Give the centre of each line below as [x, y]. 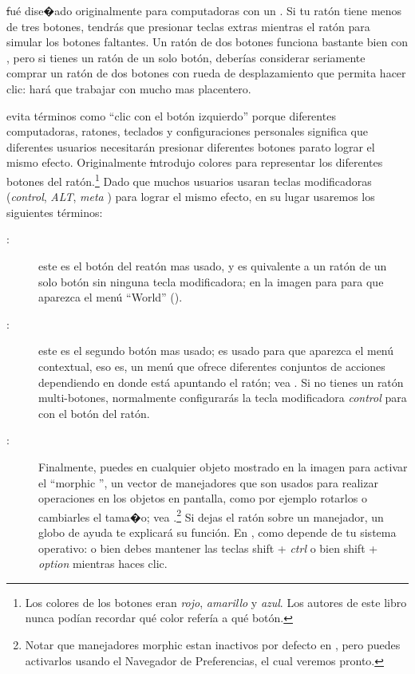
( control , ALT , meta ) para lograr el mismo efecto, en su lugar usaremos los [191, 197]
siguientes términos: [55, 212]
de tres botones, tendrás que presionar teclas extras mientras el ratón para [188, 26]
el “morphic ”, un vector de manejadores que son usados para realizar [208, 482]
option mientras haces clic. [103, 564]
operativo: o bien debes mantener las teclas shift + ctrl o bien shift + [208, 548]
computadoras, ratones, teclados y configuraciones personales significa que [187, 131]
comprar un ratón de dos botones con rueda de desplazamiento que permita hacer [206, 73]
